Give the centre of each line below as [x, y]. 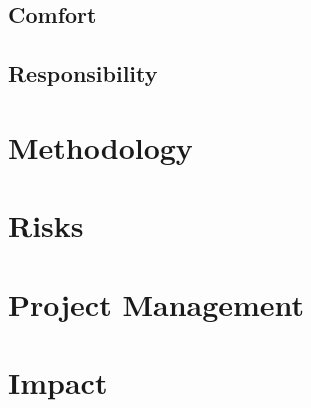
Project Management [156, 303]
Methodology [100, 146]
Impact [58, 381]
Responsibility [83, 73]
